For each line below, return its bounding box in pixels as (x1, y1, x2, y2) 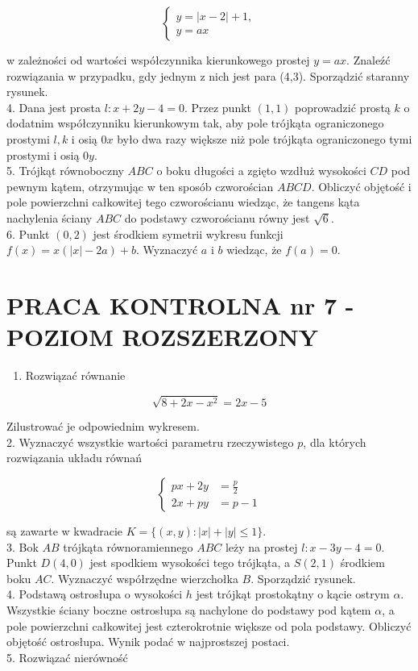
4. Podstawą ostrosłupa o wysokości (6, 586, 183, 602)
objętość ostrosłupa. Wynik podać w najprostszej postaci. (6, 633, 290, 650)
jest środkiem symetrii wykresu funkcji (93, 225, 283, 242)
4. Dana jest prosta (6, 98, 101, 115)
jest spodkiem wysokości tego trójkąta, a (89, 554, 291, 571)
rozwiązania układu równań (6, 449, 143, 466)
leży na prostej (225, 538, 298, 555)
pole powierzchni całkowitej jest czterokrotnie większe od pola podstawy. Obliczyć (6, 617, 412, 634)
